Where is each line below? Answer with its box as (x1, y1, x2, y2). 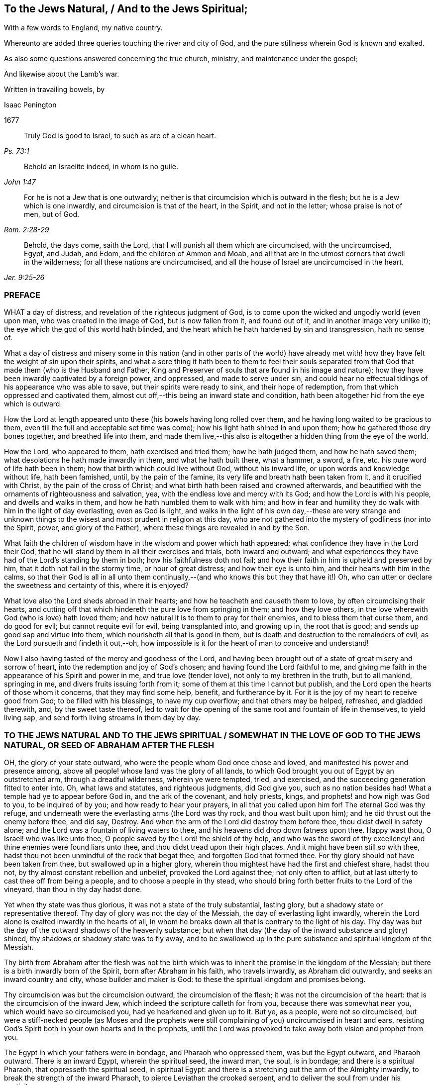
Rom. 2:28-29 (4, 225, 49, 234)
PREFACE (4, 290, 40, 300)
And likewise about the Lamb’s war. (4, 70, 119, 79)
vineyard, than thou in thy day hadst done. (4, 885, 142, 893)
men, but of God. (24, 210, 79, 219)
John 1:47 (4, 178, 36, 187)
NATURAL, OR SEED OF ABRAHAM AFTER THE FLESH (4, 740, 215, 750)
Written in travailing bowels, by (4, 85, 105, 94)
